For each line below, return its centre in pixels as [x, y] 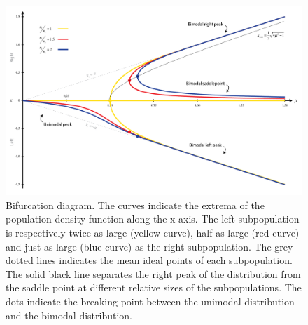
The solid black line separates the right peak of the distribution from [153, 273]
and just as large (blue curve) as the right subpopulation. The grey [149, 246]
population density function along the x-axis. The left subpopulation [153, 219]
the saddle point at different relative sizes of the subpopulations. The [154, 287]
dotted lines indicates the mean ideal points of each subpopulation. [149, 260]
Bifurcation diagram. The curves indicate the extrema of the [135, 205]
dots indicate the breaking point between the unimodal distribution [150, 301]
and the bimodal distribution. [69, 315]
